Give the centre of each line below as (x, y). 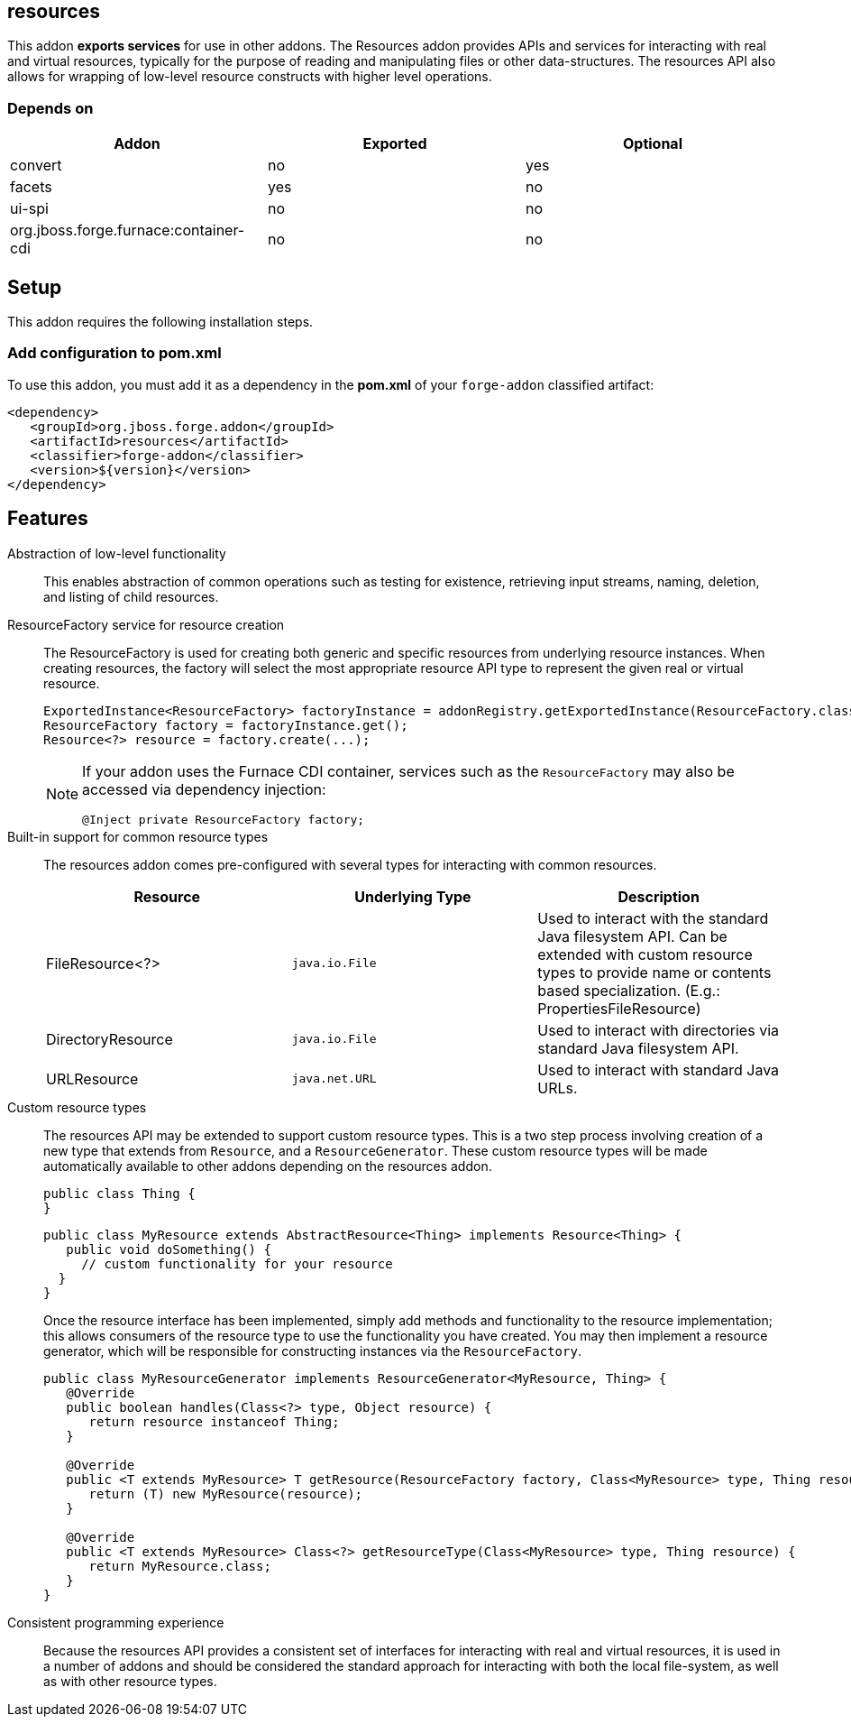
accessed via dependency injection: (204, 789)
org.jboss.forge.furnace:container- (128, 230)
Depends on (50, 108)
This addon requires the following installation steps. (160, 322)
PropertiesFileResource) (619, 1008)
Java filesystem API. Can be (632, 936)
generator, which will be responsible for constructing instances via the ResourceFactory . (312, 1351)
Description (659, 896)
